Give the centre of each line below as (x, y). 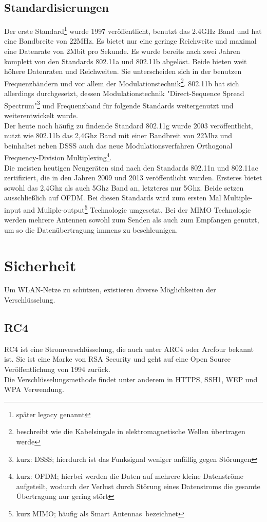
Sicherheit (40, 265)
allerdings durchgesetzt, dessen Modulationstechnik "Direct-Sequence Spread (124, 93)
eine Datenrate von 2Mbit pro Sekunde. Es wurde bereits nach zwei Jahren (122, 51)
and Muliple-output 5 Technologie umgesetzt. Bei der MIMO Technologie (137, 209)
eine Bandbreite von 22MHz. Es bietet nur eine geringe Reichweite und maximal (130, 41)
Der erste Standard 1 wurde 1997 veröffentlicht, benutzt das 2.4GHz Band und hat (133, 30)
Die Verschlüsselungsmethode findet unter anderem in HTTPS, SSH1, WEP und (131, 379)
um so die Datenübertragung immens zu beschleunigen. (91, 229)
